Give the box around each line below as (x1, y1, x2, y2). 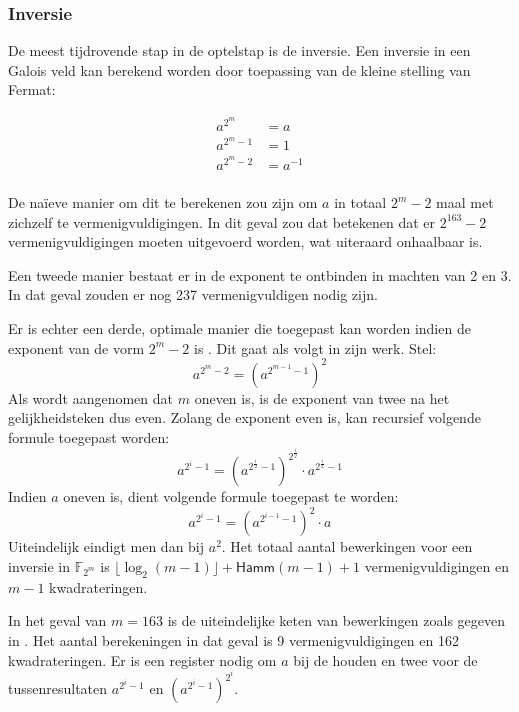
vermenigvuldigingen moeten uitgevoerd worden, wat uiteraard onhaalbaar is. (8, 231, 483, 252)
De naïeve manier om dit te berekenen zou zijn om (8, 192, 318, 213)
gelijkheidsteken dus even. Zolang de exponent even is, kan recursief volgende (8, 407, 481, 428)
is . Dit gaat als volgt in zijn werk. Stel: (193, 337, 437, 358)
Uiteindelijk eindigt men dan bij (8, 536, 205, 557)
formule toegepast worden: (8, 426, 170, 447)
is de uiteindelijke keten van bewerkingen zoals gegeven (167, 610, 505, 631)
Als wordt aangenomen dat (8, 387, 174, 408)
